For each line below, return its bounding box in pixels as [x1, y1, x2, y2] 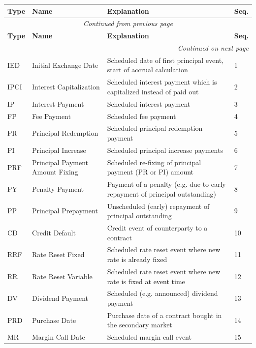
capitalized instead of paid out [107, 86, 199, 96]
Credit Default [32, 227, 76, 237]
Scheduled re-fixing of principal [107, 157, 201, 167]
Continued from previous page [83, 18, 173, 29]
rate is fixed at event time [107, 276, 185, 286]
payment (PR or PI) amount [107, 167, 194, 177]
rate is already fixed [107, 254, 167, 264]
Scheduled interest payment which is [107, 77, 217, 87]
